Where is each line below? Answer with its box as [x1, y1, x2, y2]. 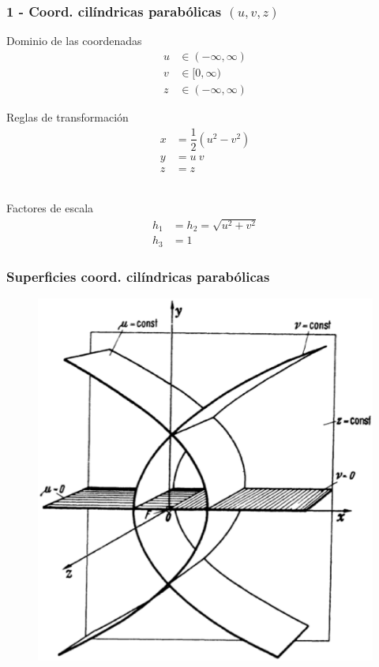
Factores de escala [6, 200, 94, 216]
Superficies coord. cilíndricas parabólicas [6, 266, 270, 286]
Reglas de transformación [6, 108, 129, 125]
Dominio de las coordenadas [6, 32, 142, 49]
